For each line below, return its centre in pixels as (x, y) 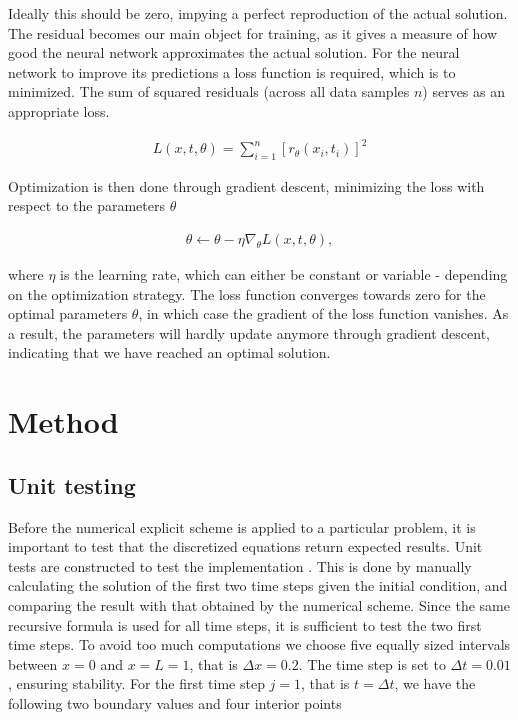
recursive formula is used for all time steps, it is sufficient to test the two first (245, 624)
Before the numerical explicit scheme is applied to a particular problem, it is (242, 526)
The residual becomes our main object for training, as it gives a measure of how (252, 32)
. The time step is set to (372, 663)
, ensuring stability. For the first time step (136, 683)
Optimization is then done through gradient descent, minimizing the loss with (246, 185)
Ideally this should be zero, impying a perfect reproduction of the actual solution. (258, 13)
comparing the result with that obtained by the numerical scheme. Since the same (259, 605)
